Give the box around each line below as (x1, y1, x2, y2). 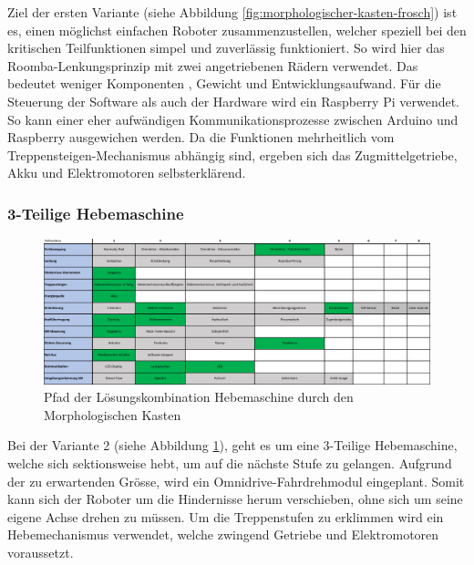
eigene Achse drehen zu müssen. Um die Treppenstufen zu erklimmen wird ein (7, 507, 444, 526)
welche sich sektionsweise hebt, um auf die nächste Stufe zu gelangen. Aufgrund (7, 453, 452, 472)
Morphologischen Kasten (44, 405, 181, 424)
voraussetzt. (7, 542, 74, 561)
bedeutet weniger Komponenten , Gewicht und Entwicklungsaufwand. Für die (7, 74, 441, 93)
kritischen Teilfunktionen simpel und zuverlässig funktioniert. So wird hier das (7, 38, 445, 57)
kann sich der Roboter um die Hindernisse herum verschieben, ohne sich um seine (7, 489, 463, 508)
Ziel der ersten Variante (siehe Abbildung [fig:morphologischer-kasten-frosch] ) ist (7, 3, 458, 21)
